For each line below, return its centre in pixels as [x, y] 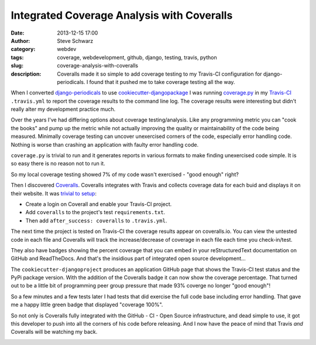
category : [23, 49]
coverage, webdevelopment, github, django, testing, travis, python [137, 57]
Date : [18, 33]
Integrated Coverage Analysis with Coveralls [122, 15]
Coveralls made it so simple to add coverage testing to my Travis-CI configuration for [160, 74]
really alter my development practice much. [63, 109]
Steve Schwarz [75, 40]
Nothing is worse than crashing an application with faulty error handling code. [105, 144]
